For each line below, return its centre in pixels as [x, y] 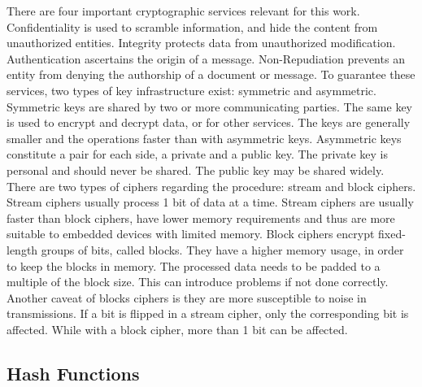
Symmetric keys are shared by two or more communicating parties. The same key [210, 106]
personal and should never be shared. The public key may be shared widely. [196, 170]
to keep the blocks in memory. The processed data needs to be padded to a [194, 265]
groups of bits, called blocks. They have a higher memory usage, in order [222, 249]
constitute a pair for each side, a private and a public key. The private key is [197, 154]
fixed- [392, 234]
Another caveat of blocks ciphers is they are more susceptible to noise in [187, 297]
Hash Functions [73, 373]
